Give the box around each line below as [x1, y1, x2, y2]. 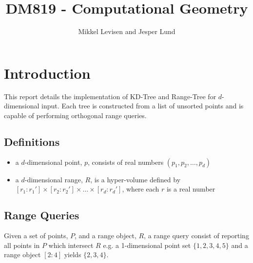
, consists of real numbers [88, 157, 164, 167]
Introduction [4, 63, 91, 83]
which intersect [48, 240, 94, 250]
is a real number [166, 184, 215, 194]
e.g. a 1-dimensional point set [103, 240, 191, 250]
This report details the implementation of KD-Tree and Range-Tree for [4, 91, 216, 101]
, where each [122, 184, 159, 194]
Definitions [4, 134, 60, 149]
